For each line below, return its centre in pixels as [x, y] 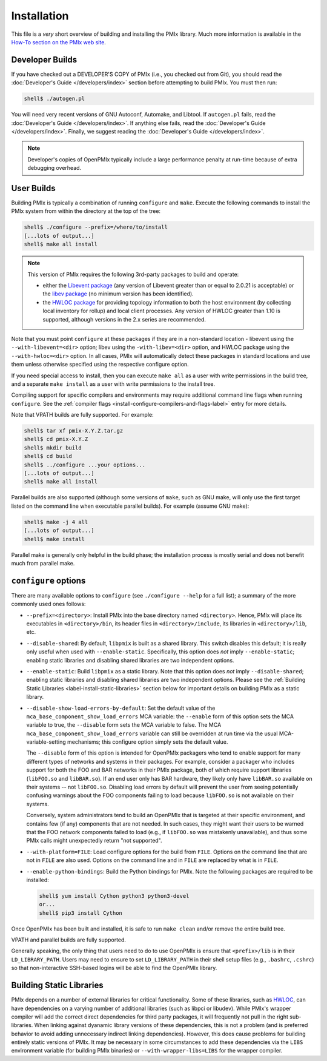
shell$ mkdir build [53, 448]
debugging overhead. [54, 168]
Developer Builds [44, 60]
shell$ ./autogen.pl [54, 99]
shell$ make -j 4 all [56, 522]
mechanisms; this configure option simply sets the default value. [147, 742]
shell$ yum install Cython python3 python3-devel [114, 896]
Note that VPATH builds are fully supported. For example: [82, 415]
